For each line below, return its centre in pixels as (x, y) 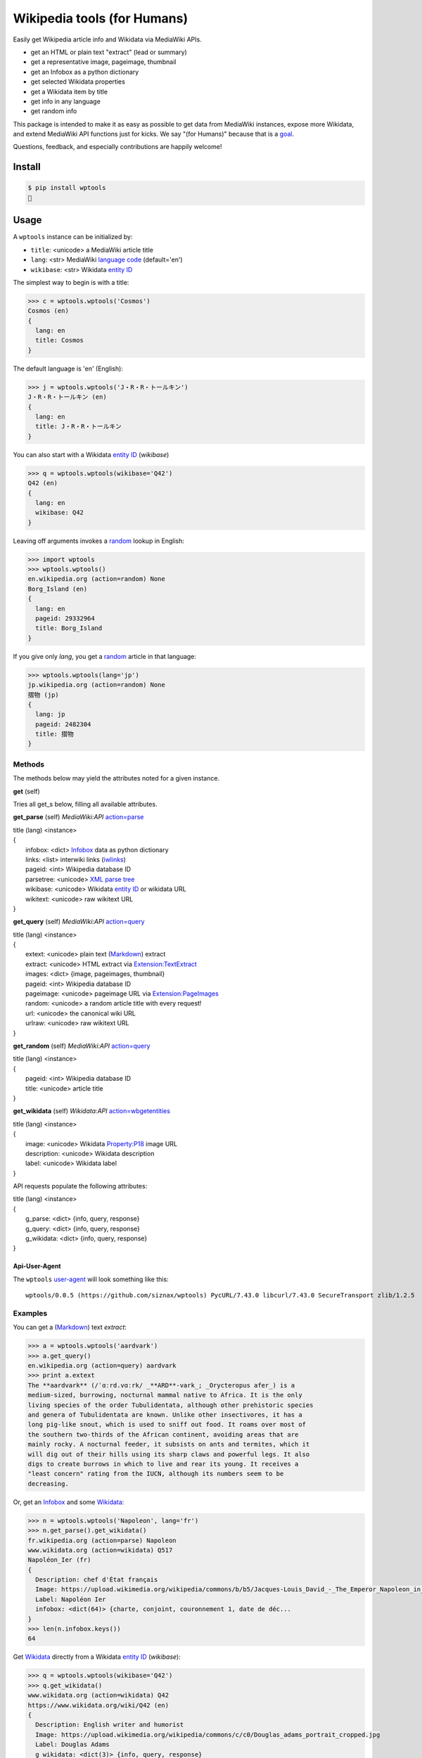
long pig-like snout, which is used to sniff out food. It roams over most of (167, 1425)
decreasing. (49, 1483)
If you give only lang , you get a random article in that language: (105, 656)
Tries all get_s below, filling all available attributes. (85, 804)
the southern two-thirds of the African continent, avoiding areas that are (163, 1434)
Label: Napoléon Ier (71, 1599)
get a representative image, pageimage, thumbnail (103, 62)
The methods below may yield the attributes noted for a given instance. (116, 778)
